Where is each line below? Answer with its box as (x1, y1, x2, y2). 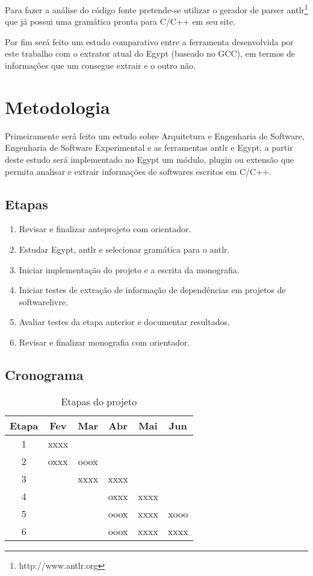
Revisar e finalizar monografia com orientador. (19, 335, 190, 348)
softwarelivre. (19, 295, 68, 308)
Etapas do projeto (61, 394, 137, 408)
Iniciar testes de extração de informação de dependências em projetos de (19, 283, 286, 296)
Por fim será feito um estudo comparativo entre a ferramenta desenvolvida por (5, 35, 294, 48)
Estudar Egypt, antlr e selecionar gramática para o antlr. (19, 242, 230, 255)
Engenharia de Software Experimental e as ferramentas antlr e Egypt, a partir (5, 141, 293, 154)
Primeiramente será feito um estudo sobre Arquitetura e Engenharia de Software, (5, 129, 305, 142)
